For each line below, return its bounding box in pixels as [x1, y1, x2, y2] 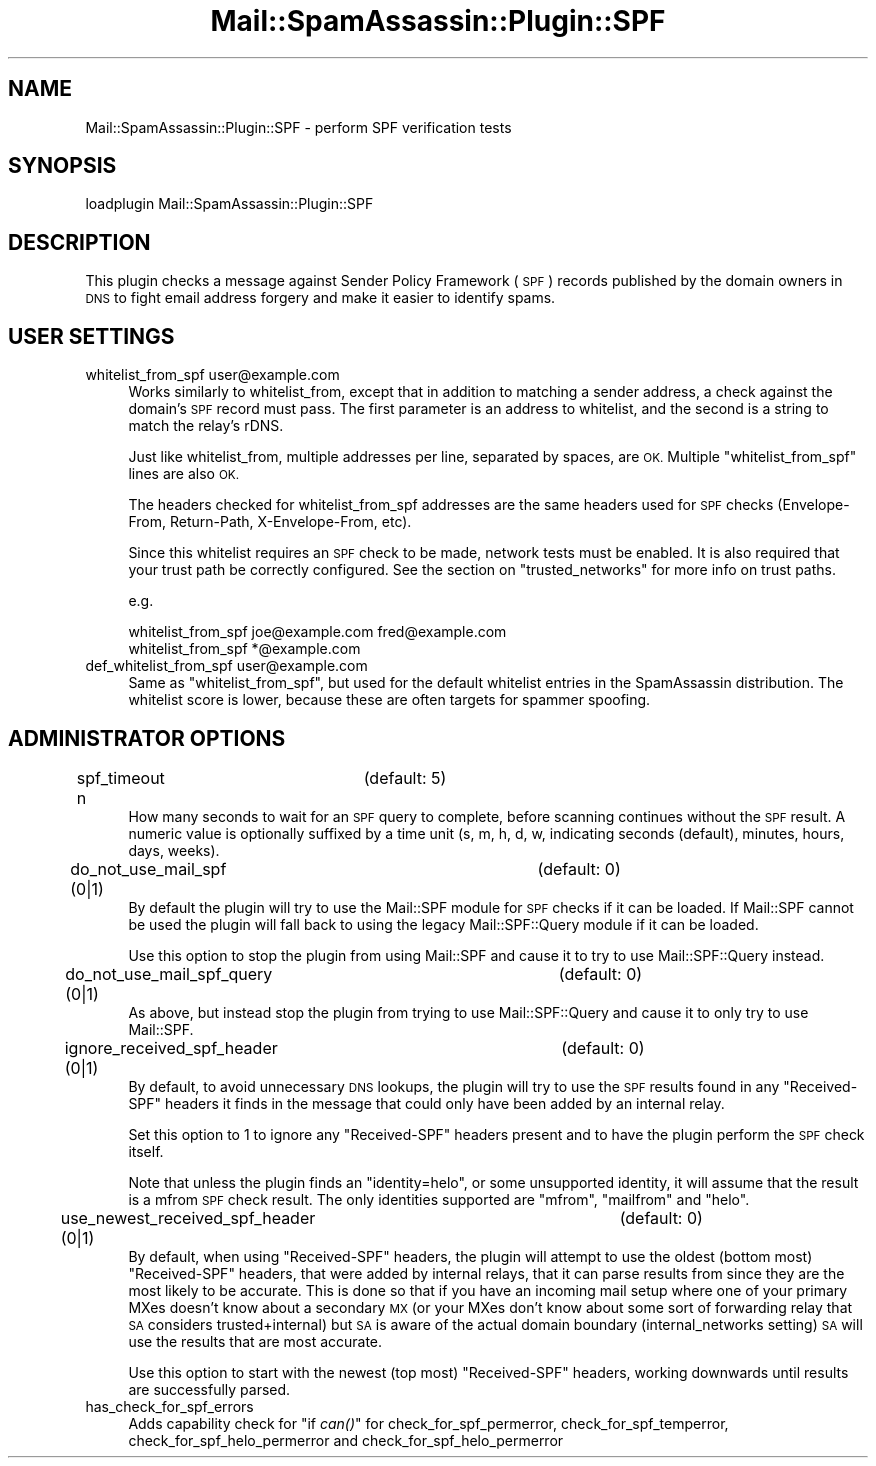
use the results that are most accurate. [128, 1332, 383, 1350]
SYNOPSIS [8, 153, 117, 179]
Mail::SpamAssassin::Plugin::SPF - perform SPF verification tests [85, 118, 512, 136]
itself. [128, 1142, 164, 1160]
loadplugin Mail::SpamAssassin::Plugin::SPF [85, 195, 374, 213]
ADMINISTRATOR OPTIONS [8, 725, 286, 751]
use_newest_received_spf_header [60, 1207, 316, 1228]
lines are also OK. [128, 465, 240, 483]
